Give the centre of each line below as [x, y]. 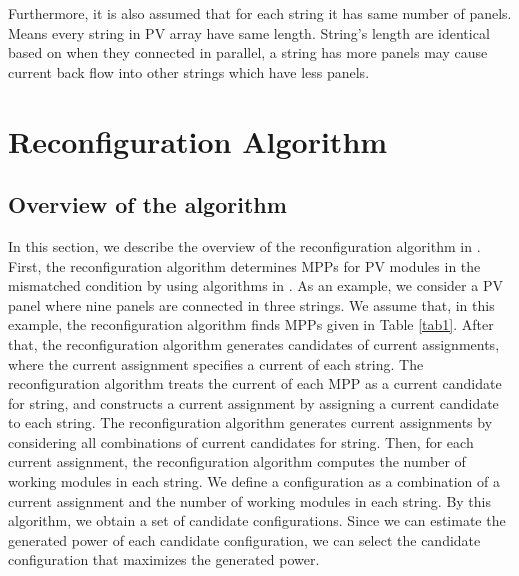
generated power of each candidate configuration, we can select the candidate [244, 539]
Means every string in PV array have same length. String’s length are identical [249, 32]
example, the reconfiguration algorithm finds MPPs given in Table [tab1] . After [251, 324]
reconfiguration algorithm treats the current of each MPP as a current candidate [255, 383]
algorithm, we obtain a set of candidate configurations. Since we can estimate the [257, 520]
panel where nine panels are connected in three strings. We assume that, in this [251, 304]
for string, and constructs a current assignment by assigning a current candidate [253, 402]
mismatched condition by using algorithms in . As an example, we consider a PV [255, 285]
